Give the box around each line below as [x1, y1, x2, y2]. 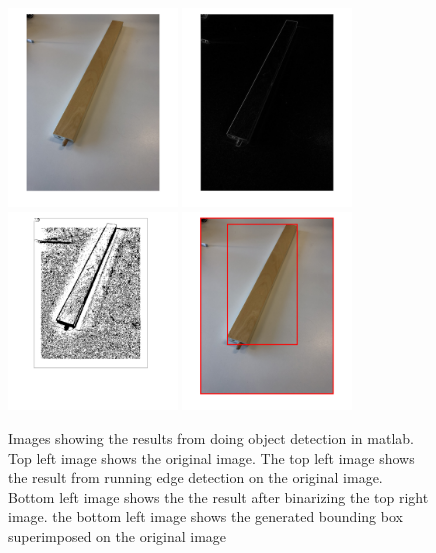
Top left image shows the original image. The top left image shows [8, 447, 415, 468]
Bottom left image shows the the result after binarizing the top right [8, 486, 429, 507]
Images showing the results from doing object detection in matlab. [8, 428, 414, 449]
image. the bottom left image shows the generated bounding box [8, 506, 403, 527]
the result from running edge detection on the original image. [8, 467, 383, 488]
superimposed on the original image [8, 526, 227, 546]
